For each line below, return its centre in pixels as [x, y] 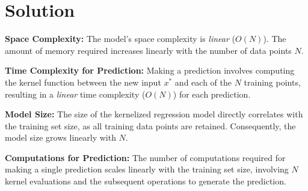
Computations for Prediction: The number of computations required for [145, 157]
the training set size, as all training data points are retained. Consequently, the [150, 125]
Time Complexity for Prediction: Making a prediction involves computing [150, 70]
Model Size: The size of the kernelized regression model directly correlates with [154, 114]
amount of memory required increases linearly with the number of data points [148, 50]
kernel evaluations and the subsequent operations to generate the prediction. [146, 181]
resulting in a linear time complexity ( [75, 94]
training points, [272, 82]
